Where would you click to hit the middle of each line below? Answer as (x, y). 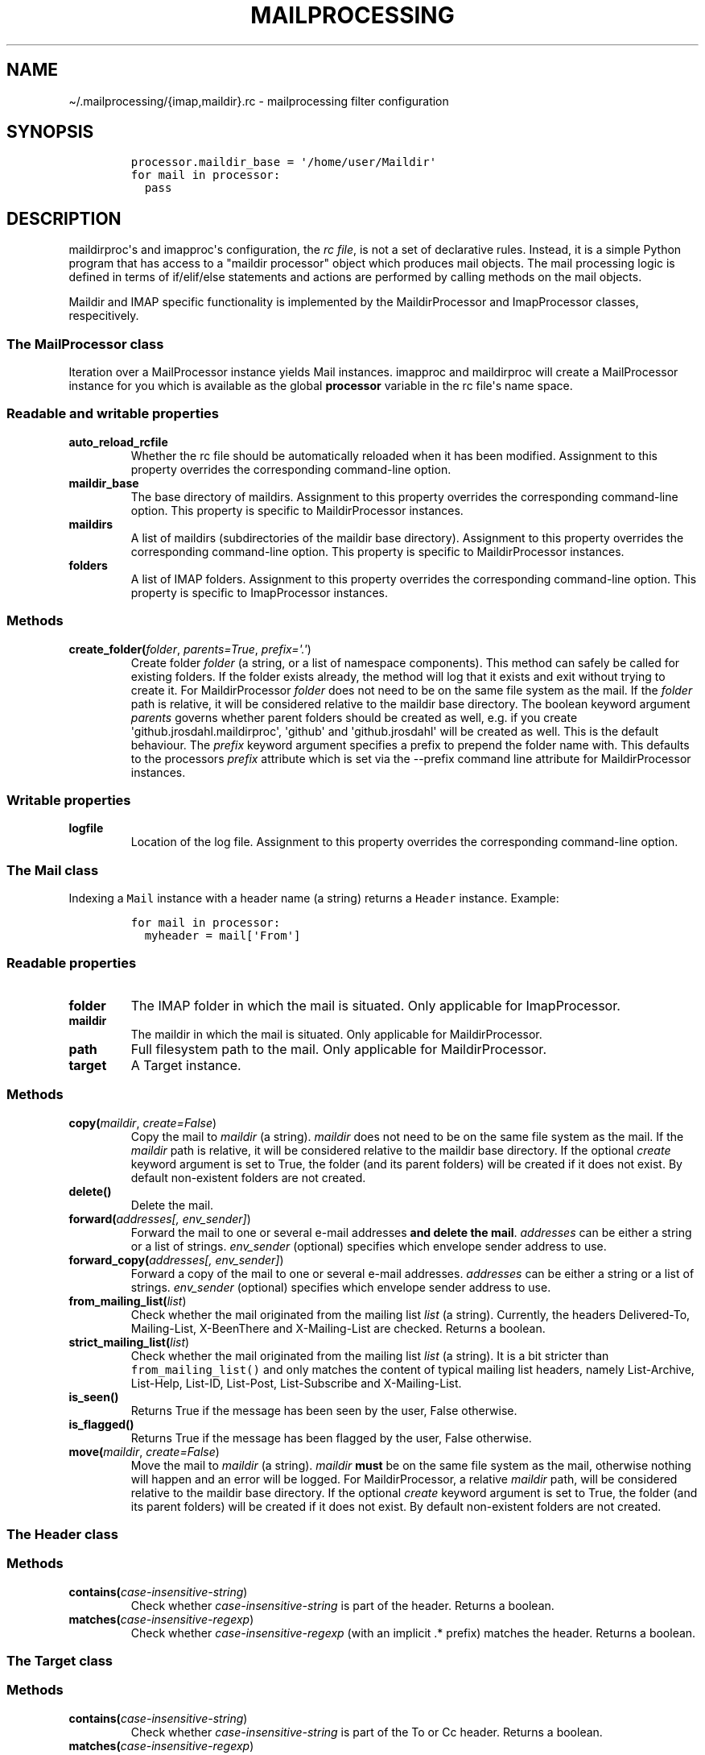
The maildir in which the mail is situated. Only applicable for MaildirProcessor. (336, 1034)
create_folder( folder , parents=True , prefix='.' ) (190, 649)
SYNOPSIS (50, 132)
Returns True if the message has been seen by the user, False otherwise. (324, 1410)
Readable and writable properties (113, 414)
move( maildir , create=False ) (144, 1451)
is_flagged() (101, 1424)
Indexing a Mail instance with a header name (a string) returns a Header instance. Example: (314, 898)
